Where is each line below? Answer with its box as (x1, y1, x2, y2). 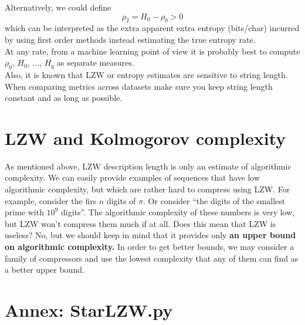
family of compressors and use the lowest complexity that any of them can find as (5, 252, 299, 264)
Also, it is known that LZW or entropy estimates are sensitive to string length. (5, 68, 288, 80)
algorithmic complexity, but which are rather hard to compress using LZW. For (5, 183, 290, 195)
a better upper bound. (5, 263, 84, 276)
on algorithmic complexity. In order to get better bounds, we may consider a (5, 241, 294, 253)
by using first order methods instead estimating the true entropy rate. (5, 33, 256, 45)
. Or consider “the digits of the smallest (143, 194, 286, 206)
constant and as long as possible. (5, 92, 123, 104)
